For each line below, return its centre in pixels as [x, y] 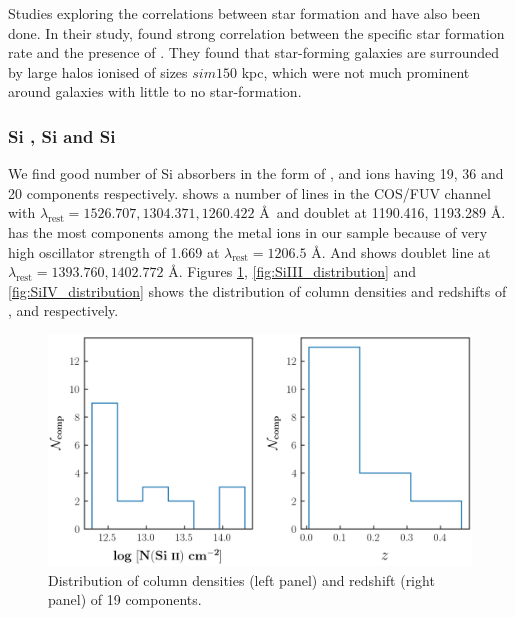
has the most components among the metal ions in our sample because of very [248, 231]
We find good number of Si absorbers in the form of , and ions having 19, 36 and [256, 173]
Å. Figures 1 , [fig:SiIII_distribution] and [292, 271]
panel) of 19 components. [125, 599]
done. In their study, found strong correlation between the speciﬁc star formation [256, 32]
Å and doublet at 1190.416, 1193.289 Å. [382, 212]
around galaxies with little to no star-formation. [155, 91]
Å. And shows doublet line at [401, 251]
